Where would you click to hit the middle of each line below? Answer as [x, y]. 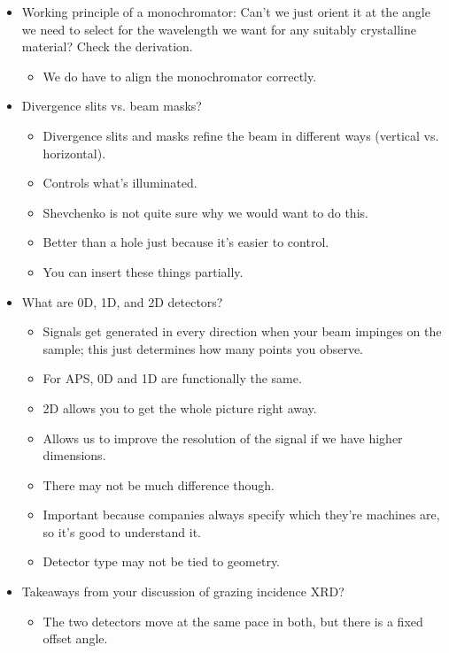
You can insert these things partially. [143, 271]
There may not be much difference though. [159, 484]
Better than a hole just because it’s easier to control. [186, 242]
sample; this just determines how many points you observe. [203, 348]
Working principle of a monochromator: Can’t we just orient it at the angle [226, 12]
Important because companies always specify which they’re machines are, [241, 515]
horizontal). [74, 153]
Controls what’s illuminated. [120, 183]
